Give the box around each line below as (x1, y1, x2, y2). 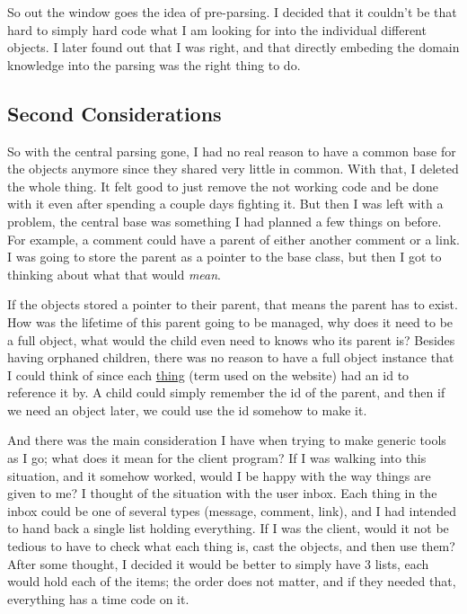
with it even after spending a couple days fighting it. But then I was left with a (7, 194, 444, 213)
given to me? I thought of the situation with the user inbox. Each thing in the (7, 484, 437, 503)
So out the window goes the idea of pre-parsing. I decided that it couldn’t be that (7, 3, 457, 21)
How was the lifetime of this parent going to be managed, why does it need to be (7, 312, 454, 331)
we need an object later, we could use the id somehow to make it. (7, 400, 367, 419)
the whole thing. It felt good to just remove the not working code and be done (7, 176, 439, 195)
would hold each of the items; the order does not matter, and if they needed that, (7, 572, 456, 591)
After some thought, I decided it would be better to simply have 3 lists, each (7, 554, 429, 573)
